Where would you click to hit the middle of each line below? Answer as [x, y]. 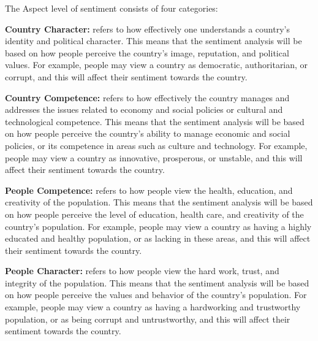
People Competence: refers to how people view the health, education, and [149, 190]
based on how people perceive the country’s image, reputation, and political [147, 52]
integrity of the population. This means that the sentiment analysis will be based [157, 282]
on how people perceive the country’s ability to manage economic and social [148, 133]
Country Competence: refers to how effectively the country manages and [147, 97]
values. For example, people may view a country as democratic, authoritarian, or [157, 65]
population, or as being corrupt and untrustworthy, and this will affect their [148, 319]
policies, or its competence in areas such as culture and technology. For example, [156, 145]
